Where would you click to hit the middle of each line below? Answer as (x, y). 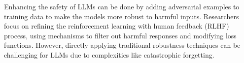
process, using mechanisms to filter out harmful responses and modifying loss (120, 35)
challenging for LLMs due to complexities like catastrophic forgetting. (109, 54)
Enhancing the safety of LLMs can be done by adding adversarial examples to (122, 6)
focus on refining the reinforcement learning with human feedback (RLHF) (117, 26)
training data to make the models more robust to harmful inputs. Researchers (122, 16)
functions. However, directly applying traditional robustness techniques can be (122, 45)
